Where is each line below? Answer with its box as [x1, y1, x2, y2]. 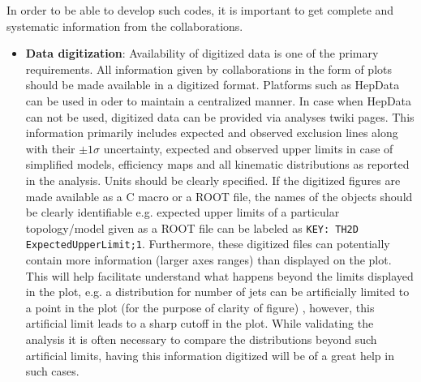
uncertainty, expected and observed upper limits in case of [103, 139, 393, 157]
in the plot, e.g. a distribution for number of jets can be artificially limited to [25, 283, 410, 300]
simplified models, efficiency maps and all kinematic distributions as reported [25, 156, 410, 173]
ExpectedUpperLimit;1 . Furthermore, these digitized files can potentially [25, 235, 390, 252]
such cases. [25, 363, 79, 380]
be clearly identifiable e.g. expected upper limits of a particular [25, 204, 340, 221]
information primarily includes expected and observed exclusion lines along [25, 124, 398, 141]
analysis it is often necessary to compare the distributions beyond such [25, 331, 377, 347]
